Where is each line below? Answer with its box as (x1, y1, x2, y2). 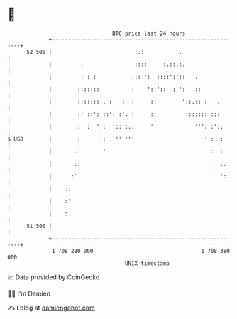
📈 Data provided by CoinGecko (7, 273, 100, 281)
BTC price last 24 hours (112, 30, 186, 37)
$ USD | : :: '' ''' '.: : (7, 135, 224, 143)
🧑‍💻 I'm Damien (7, 289, 51, 298)
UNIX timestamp (124, 259, 170, 267)
